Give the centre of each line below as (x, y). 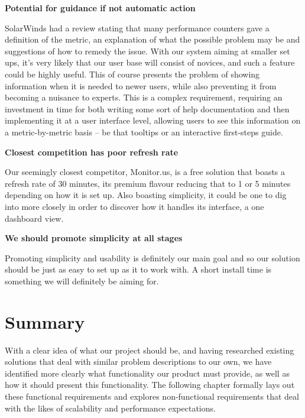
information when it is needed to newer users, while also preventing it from (141, 85)
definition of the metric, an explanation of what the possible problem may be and (152, 39)
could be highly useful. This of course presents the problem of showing (132, 74)
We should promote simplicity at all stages (94, 238)
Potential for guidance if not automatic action (100, 8)
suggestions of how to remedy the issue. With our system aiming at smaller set (147, 51)
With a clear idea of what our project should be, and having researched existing (150, 350)
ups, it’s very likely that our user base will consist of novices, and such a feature (150, 62)
